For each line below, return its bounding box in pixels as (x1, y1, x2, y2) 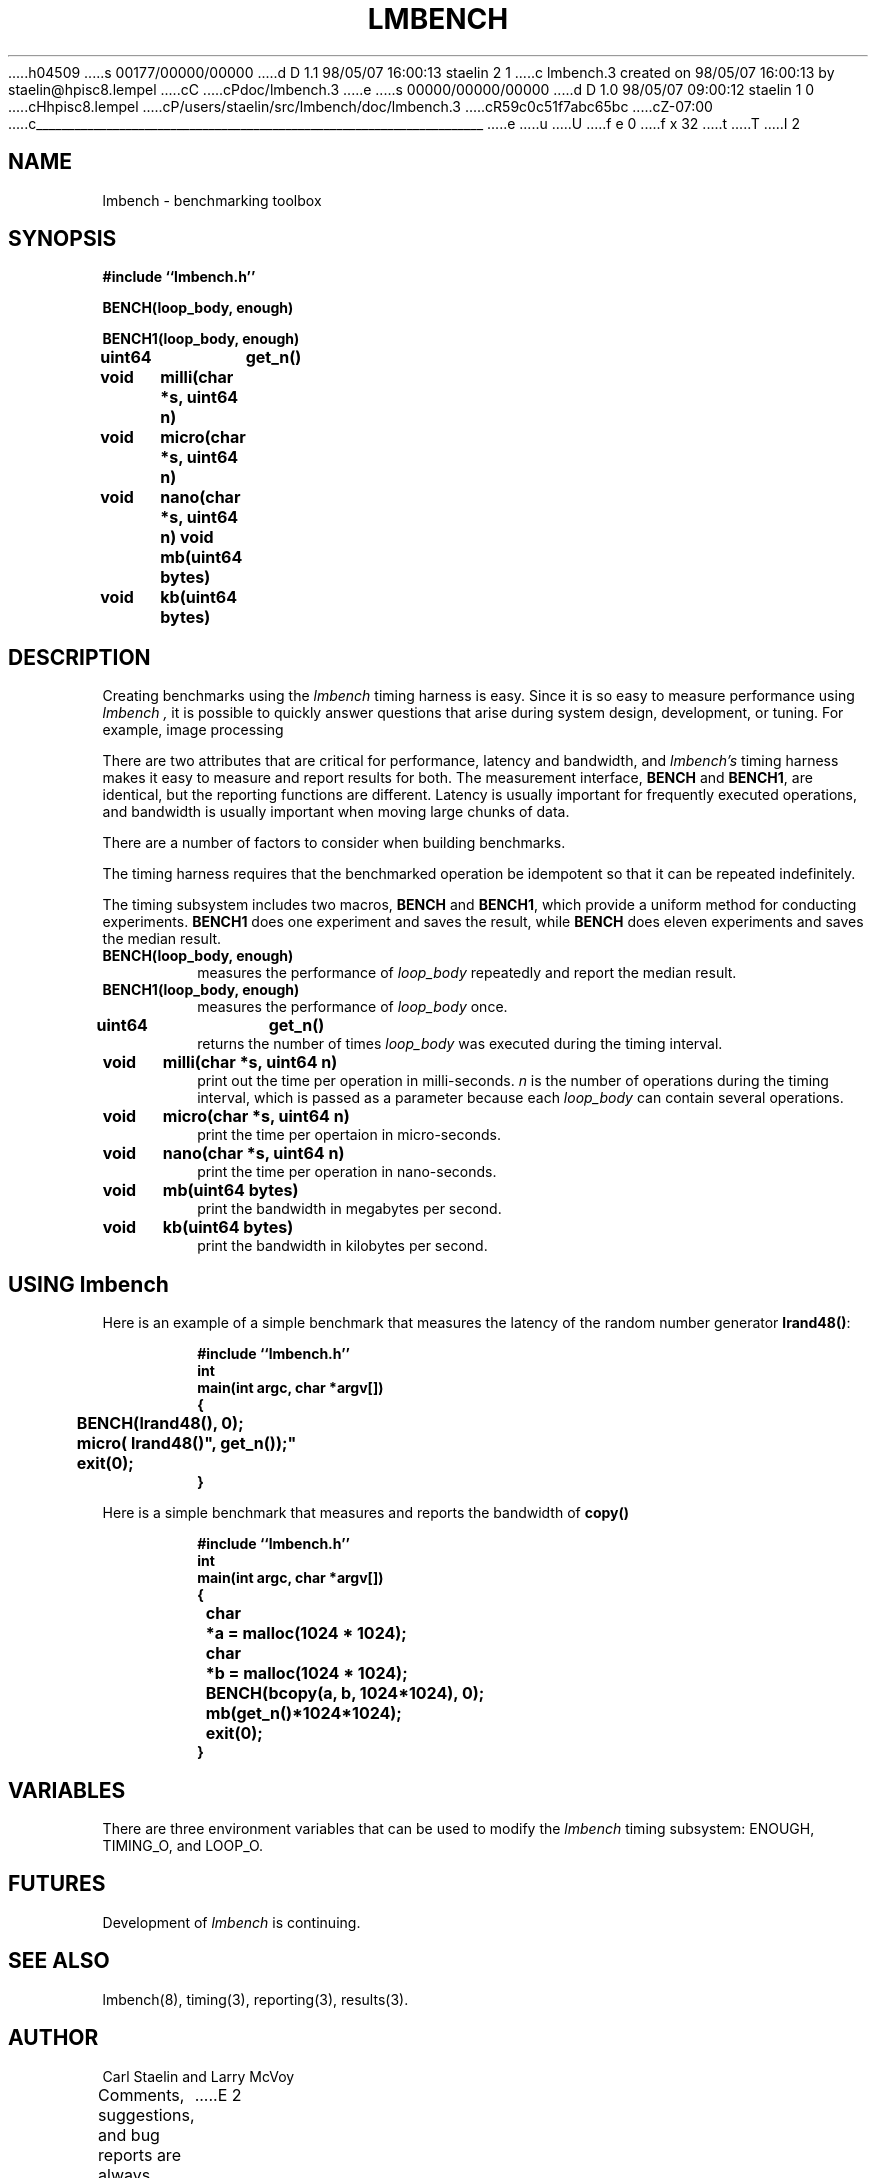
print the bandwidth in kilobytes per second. (197, 1237, 488, 1255)
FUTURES (8, 1871, 106, 1897)
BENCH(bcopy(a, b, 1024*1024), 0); (205, 1683, 485, 1704)
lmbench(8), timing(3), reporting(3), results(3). (102, 1990, 409, 2008)
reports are (98, 2144, 181, 2165)
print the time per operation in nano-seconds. (197, 1163, 497, 1181)
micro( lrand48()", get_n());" (76, 1433, 297, 1454)
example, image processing (102, 721, 284, 739)
